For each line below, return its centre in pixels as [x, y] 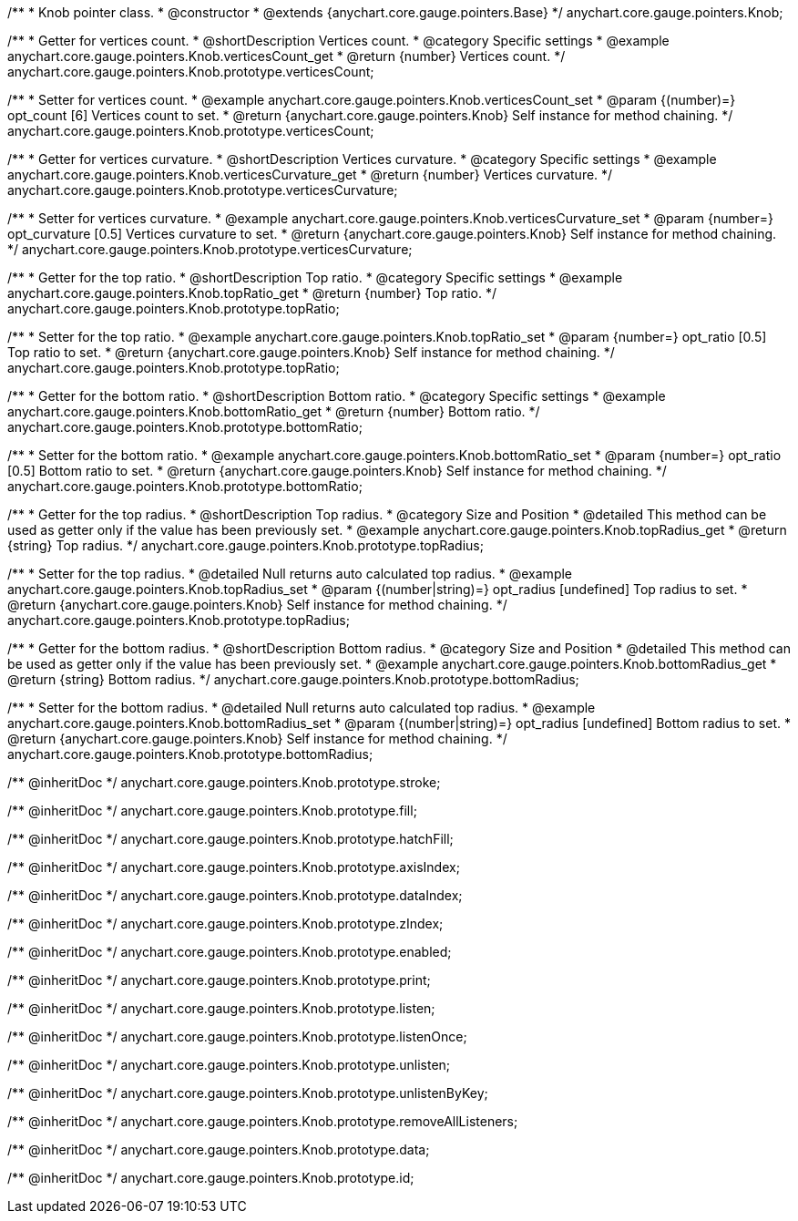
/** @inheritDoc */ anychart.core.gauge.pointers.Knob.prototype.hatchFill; [230, 839]
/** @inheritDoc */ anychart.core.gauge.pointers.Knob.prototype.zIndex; [225, 923]
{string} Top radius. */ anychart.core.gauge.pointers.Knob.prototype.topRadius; [246, 545]
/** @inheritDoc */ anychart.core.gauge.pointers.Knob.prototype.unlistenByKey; [248, 1093]
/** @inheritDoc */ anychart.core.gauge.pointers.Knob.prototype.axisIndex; [234, 867]
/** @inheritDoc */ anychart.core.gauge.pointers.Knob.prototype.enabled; [230, 952]
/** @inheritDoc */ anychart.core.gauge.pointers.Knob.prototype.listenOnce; [237, 1036]
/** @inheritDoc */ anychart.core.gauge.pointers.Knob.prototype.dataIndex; [235, 895]
